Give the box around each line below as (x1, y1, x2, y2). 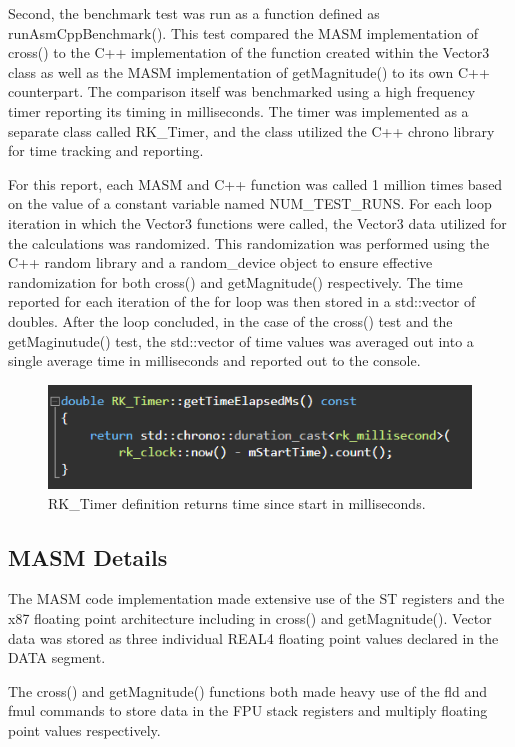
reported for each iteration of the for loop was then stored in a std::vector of (8, 291, 476, 312)
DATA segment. (8, 647, 106, 668)
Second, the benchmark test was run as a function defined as (8, 3, 380, 23)
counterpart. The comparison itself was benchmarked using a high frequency (8, 81, 476, 102)
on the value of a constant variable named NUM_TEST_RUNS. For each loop (8, 193, 492, 214)
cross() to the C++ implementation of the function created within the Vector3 (8, 42, 490, 63)
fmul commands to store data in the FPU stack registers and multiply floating (8, 700, 488, 721)
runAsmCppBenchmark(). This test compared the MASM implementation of (8, 22, 478, 43)
